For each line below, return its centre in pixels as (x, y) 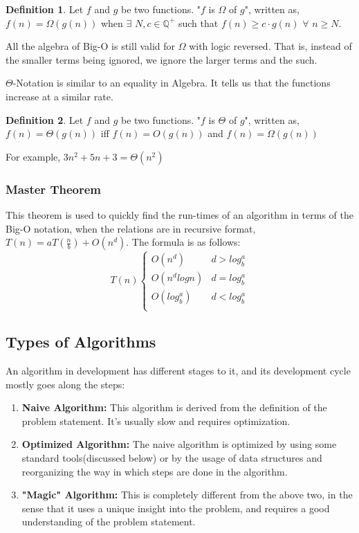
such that (198, 22)
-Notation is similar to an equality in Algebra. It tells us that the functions (172, 83)
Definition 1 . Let (45, 9)
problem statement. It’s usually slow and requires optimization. (156, 421)
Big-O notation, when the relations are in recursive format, (131, 228)
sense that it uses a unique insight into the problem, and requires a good (176, 508)
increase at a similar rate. (59, 96)
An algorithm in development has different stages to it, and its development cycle (178, 370)
